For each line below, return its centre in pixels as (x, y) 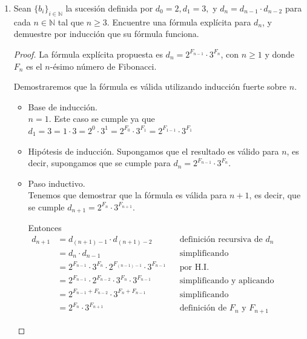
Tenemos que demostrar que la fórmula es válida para (127, 195)
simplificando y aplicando (227, 281)
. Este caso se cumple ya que (102, 119)
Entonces (45, 228)
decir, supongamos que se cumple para (99, 163)
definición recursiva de (221, 239)
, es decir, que (275, 195)
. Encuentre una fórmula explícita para (179, 22)
